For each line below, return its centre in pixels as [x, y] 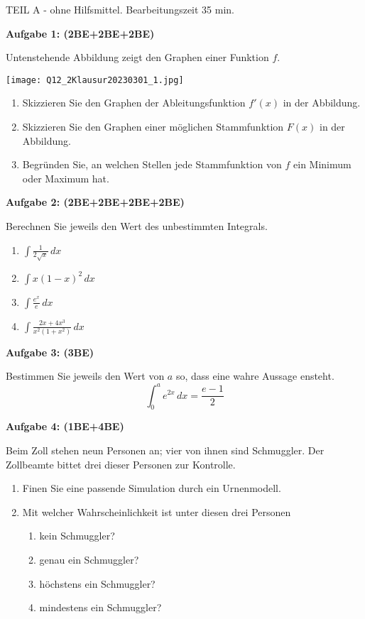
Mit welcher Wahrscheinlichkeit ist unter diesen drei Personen [157, 511]
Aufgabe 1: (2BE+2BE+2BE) [80, 33]
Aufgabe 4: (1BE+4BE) [65, 426]
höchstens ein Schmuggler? [97, 583]
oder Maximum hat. [66, 178]
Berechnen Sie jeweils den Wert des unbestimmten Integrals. [137, 226]
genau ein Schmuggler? [89, 559]
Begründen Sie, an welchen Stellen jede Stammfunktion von [152, 164]
